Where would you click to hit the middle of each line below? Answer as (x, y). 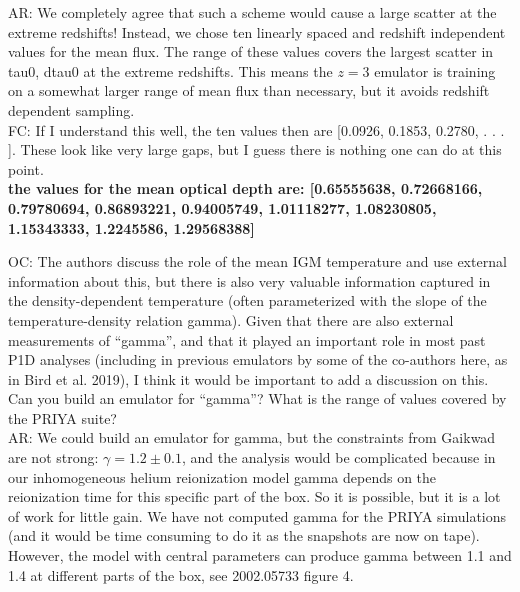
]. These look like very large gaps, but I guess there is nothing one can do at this (255, 149)
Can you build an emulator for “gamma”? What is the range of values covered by (257, 398)
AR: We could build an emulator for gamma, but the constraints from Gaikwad (252, 437)
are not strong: (53, 457)
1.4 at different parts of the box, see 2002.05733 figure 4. (181, 574)
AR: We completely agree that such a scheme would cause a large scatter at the (252, 12)
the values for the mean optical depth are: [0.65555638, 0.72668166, (245, 188)
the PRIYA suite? (62, 417)
